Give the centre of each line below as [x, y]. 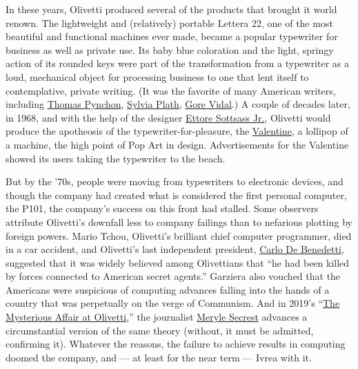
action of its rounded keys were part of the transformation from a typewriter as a [178, 63]
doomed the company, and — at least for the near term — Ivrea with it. [159, 357]
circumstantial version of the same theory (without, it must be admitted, [160, 330]
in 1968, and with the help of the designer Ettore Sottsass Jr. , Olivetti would [168, 117]
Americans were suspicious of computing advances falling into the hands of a [168, 289]
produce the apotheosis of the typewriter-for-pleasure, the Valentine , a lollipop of [177, 131]
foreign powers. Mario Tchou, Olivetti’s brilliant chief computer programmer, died [179, 235]
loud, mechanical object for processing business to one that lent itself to [157, 76]
